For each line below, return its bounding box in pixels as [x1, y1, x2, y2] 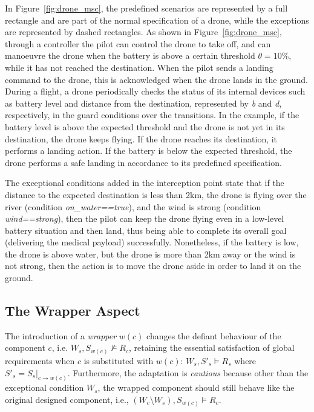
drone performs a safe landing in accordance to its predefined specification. [5, 156, 282, 168]
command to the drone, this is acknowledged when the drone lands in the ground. [5, 73, 308, 85]
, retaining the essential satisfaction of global [129, 341, 295, 354]
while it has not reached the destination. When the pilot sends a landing [5, 61, 273, 73]
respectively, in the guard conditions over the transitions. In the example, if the [5, 108, 299, 121]
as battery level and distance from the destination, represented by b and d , [5, 96, 282, 109]
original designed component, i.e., [5, 393, 129, 406]
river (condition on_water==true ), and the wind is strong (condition [5, 200, 261, 213]
